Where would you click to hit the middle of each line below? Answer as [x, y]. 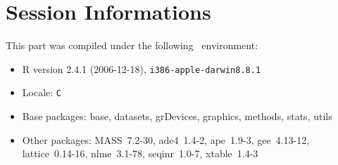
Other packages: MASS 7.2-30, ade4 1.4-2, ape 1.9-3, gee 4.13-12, [166, 139]
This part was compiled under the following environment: [132, 45]
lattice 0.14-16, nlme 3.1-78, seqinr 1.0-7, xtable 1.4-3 [140, 153]
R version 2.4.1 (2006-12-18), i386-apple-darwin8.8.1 [142, 68]
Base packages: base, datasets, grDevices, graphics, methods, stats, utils [177, 116]
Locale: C [42, 92]
